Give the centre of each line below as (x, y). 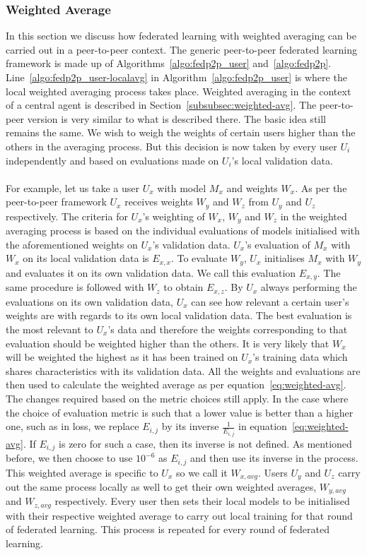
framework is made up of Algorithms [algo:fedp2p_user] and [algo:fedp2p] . (169, 63)
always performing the (309, 287)
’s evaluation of (278, 244)
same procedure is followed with (75, 287)
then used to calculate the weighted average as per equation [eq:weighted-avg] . (176, 384)
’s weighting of (174, 216)
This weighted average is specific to (82, 472)
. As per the (321, 187)
